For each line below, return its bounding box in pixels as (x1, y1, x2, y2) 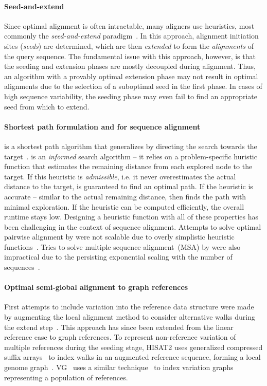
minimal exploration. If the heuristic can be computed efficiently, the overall (4, 201, 244, 212)
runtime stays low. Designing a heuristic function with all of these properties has (4, 211, 259, 222)
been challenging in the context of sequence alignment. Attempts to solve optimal (4, 221, 261, 232)
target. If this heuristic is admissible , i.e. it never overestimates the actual (4, 171, 236, 181)
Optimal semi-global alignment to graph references (4, 282, 188, 292)
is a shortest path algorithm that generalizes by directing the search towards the (4, 140, 257, 151)
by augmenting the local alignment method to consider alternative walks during (4, 311, 255, 322)
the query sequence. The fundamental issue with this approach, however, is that (4, 50, 256, 61)
